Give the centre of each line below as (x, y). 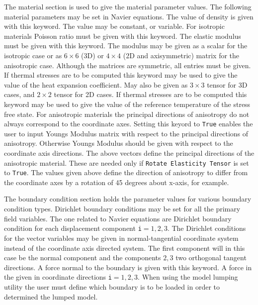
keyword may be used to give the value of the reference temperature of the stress (127, 104)
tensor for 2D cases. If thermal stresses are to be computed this (150, 94)
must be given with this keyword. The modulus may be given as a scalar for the (126, 46)
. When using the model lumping (188, 277)
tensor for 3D (227, 84)
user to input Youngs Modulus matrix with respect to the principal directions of (126, 133)
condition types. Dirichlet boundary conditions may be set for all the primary (122, 209)
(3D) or (92, 55)
